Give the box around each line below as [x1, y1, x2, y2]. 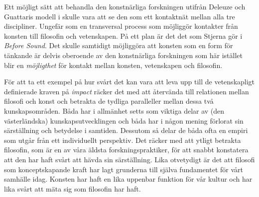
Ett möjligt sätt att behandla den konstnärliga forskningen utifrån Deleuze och [4, 1, 246, 11]
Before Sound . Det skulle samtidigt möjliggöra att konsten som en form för [4, 40, 233, 51]
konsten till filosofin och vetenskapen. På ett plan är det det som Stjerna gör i [4, 30, 243, 41]
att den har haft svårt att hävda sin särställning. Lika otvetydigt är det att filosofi [4, 154, 255, 164]
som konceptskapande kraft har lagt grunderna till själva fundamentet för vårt [4, 164, 244, 174]
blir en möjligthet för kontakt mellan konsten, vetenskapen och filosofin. [4, 60, 223, 70]
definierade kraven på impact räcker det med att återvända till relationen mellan [4, 86, 249, 96]
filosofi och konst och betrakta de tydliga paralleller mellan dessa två [4, 96, 214, 106]
